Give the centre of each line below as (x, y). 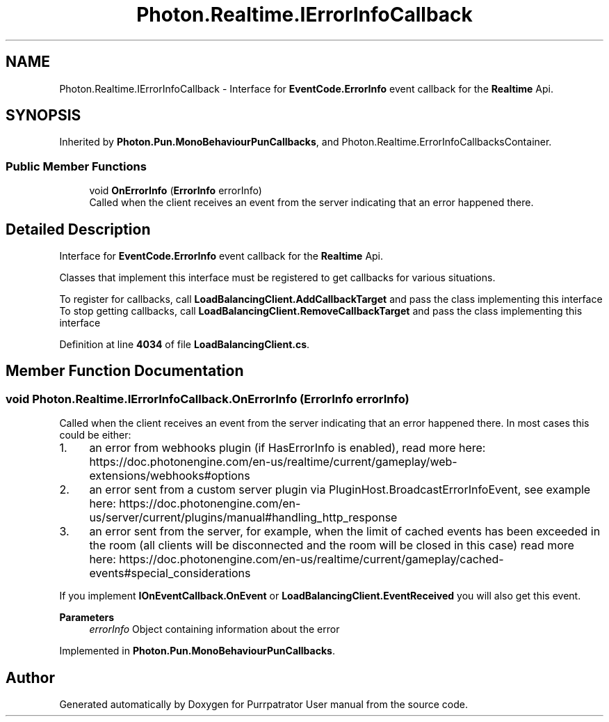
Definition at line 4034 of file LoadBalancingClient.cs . (185, 345)
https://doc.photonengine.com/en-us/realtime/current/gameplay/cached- (311, 559)
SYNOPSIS (43, 116)
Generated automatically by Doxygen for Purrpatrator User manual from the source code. (263, 705)
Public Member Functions (76, 166)
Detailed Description (78, 229)
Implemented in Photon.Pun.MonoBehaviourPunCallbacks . (197, 651)
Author (30, 677)
